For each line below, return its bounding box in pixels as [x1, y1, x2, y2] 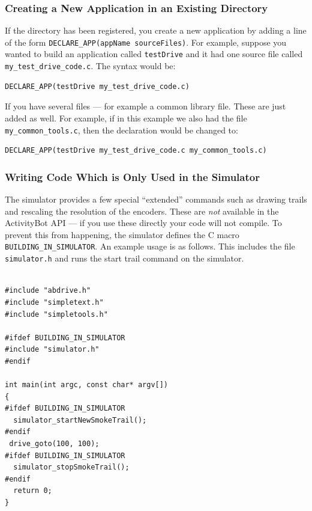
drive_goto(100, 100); [9, 439, 100, 448]
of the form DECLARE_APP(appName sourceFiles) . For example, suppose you [5, 35, 287, 48]
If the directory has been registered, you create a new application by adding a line [5, 24, 307, 37]
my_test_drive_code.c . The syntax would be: [5, 60, 176, 72]
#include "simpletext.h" [5, 298, 104, 307]
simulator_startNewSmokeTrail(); [13, 415, 147, 424]
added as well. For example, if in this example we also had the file [5, 111, 247, 124]
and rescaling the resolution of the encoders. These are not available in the [5, 204, 279, 217]
